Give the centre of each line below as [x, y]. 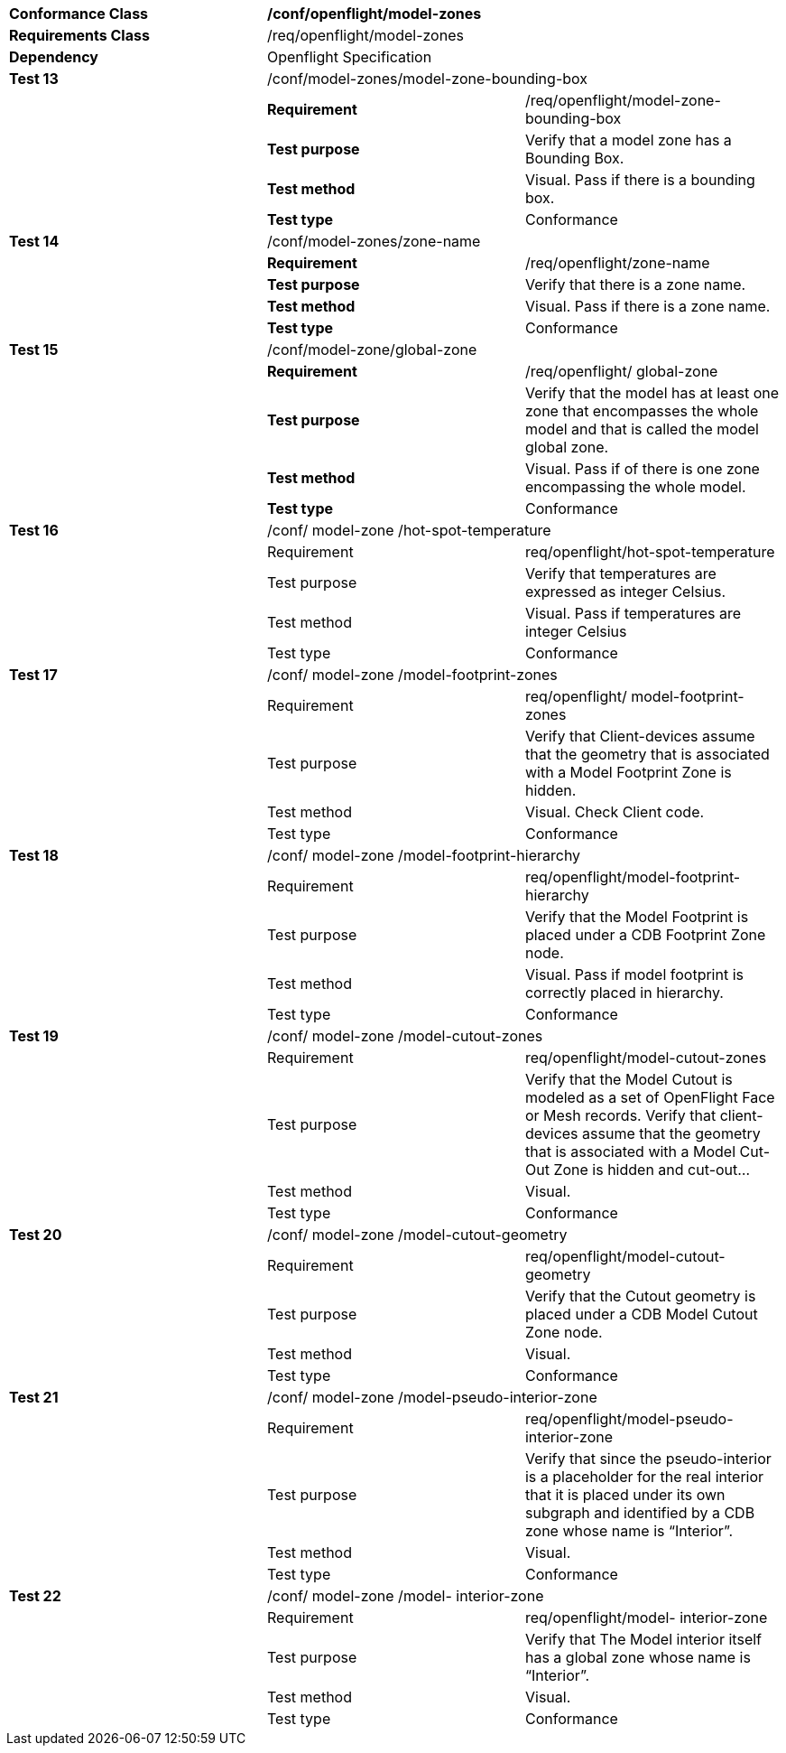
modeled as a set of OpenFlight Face [650, 1097]
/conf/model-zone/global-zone [372, 350]
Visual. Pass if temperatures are [633, 613]
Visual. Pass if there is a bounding [640, 180]
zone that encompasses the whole [642, 411]
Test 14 [34, 241]
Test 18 [34, 855]
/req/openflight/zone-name [617, 263]
